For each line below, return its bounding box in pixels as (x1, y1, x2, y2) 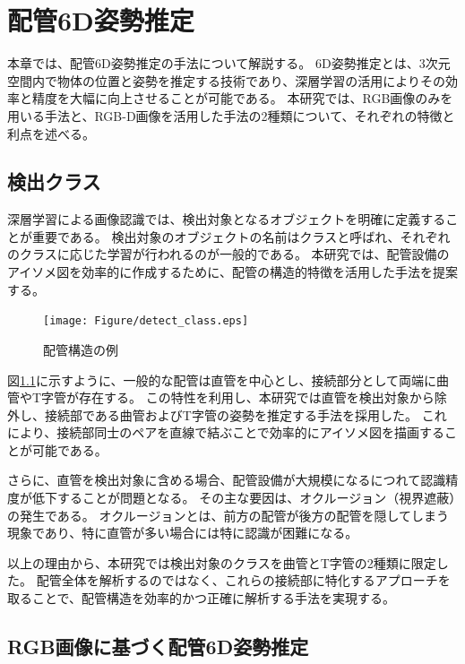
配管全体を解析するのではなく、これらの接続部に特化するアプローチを (36, 571, 451, 590)
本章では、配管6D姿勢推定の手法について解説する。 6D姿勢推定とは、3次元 (7, 54, 451, 73)
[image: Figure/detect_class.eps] (43, 315, 249, 328)
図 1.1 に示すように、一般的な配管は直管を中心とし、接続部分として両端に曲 (7, 370, 450, 389)
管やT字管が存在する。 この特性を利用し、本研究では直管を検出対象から (7, 388, 435, 407)
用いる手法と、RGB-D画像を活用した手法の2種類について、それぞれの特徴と (7, 106, 455, 125)
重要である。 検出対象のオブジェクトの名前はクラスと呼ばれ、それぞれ (31, 227, 451, 246)
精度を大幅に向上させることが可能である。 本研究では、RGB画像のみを (31, 89, 453, 108)
